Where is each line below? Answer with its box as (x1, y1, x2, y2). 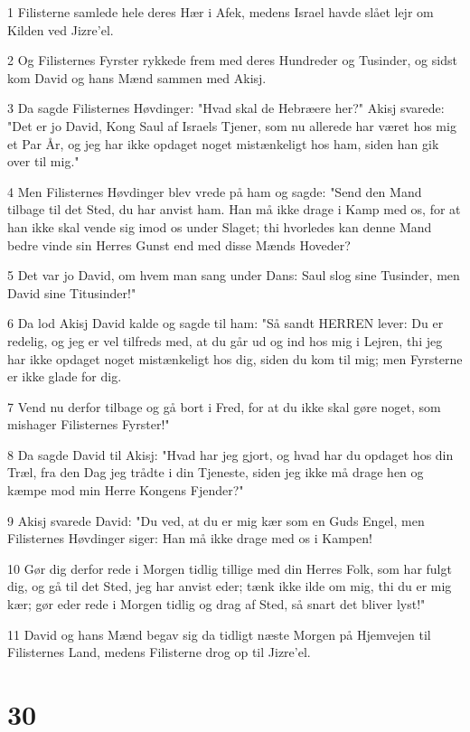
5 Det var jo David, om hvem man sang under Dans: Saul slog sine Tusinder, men (7, 266, 460, 285)
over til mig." (7, 152, 80, 171)
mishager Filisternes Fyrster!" (7, 415, 170, 434)
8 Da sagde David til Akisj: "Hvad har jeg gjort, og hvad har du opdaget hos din (7, 445, 454, 464)
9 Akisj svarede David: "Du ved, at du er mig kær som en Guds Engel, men (7, 511, 425, 530)
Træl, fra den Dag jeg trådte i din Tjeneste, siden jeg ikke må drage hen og (7, 463, 424, 482)
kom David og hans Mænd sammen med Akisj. (7, 68, 267, 87)
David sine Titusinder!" (7, 283, 136, 302)
